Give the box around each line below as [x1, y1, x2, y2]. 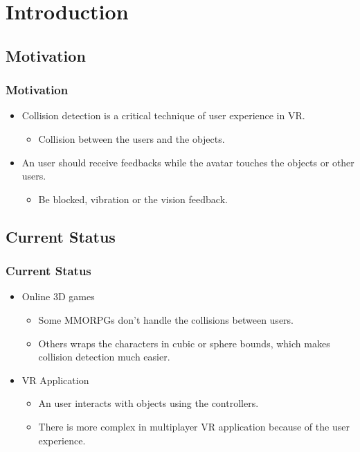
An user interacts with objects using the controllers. [38, 396, 259, 410]
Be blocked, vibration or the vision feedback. [38, 191, 228, 206]
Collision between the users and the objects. [38, 131, 225, 146]
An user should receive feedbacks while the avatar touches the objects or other [21, 155, 354, 169]
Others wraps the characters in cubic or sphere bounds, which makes [38, 336, 330, 350]
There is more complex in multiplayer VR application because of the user [38, 419, 350, 433]
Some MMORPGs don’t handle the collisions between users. [38, 312, 294, 327]
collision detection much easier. [38, 349, 170, 364]
